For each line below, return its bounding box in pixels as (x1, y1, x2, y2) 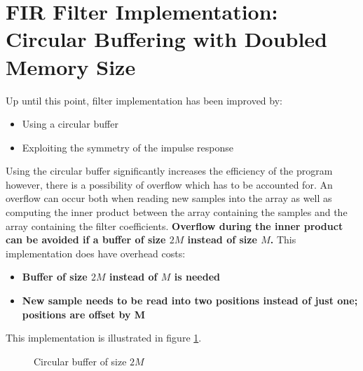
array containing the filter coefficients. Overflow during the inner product (6, 218, 343, 233)
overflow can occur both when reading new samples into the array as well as (6, 191, 332, 205)
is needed (174, 269, 220, 284)
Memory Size (6, 52, 136, 81)
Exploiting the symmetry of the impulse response (22, 140, 233, 154)
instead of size (187, 232, 257, 247)
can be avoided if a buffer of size (6, 232, 166, 247)
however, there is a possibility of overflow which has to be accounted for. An (6, 177, 333, 191)
